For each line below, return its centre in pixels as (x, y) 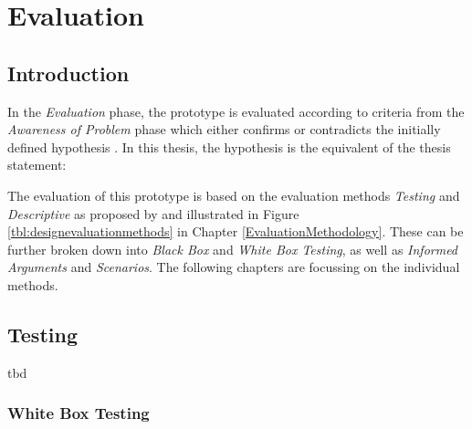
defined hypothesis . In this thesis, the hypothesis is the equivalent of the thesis (229, 146)
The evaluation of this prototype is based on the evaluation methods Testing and (234, 195)
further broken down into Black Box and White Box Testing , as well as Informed (233, 249)
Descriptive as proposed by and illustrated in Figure (153, 213)
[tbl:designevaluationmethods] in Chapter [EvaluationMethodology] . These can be (236, 231)
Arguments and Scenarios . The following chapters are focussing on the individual (234, 267)
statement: (37, 165)
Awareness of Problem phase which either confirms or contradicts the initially (224, 129)
